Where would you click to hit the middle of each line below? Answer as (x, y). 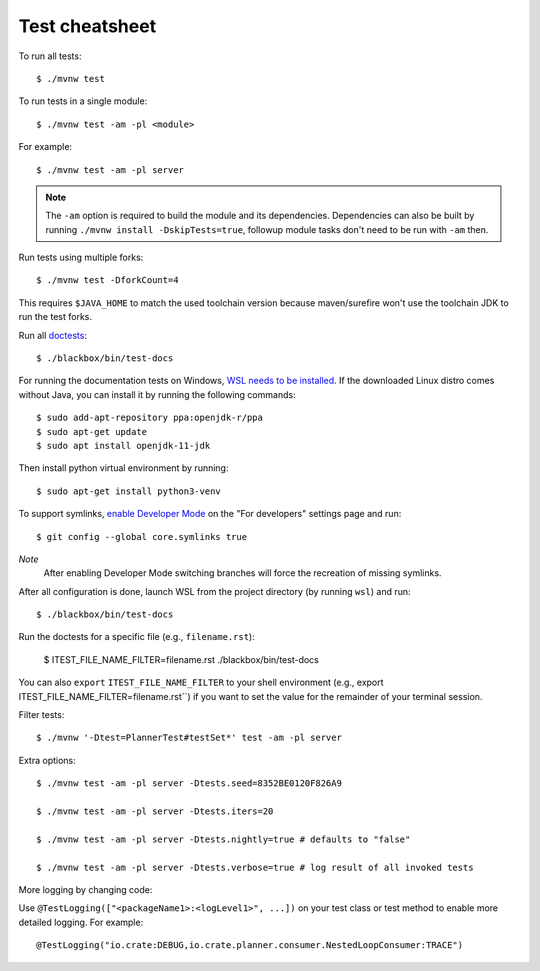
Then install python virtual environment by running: (123, 468)
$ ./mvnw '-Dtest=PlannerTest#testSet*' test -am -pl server (189, 738)
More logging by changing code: (85, 889)
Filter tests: (41, 715)
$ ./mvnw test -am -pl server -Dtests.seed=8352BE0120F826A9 (189, 783)
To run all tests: (50, 56)
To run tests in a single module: (83, 101)
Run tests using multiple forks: (81, 257)
